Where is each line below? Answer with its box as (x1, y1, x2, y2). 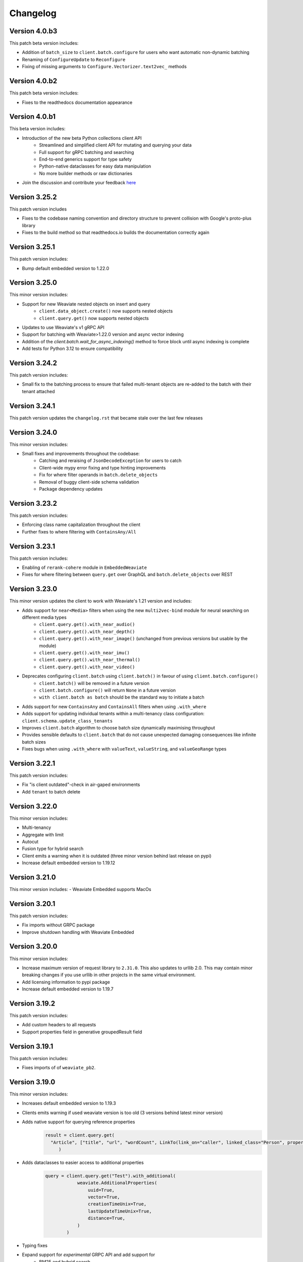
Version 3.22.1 (9, 759, 56, 767)
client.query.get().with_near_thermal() (39, 657, 141, 663)
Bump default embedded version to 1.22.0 (22, 265, 110, 271)
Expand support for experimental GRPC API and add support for (22, 1252, 155, 1258)
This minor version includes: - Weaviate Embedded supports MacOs (9, 886, 151, 892)
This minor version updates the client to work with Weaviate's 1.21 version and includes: (9, 598, 192, 604)
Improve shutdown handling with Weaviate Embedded (22, 929, 134, 935)
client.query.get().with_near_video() (39, 664, 135, 670)
